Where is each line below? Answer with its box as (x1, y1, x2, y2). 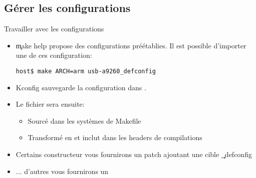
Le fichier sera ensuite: (16, 99, 85, 109)
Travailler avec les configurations (4, 23, 104, 34)
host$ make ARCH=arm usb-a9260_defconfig (16, 67, 156, 75)
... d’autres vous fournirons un (16, 166, 109, 176)
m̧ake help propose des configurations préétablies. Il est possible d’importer (16, 40, 246, 50)
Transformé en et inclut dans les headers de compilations (28, 132, 202, 143)
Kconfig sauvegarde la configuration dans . (16, 82, 146, 92)
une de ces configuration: (16, 50, 92, 60)
